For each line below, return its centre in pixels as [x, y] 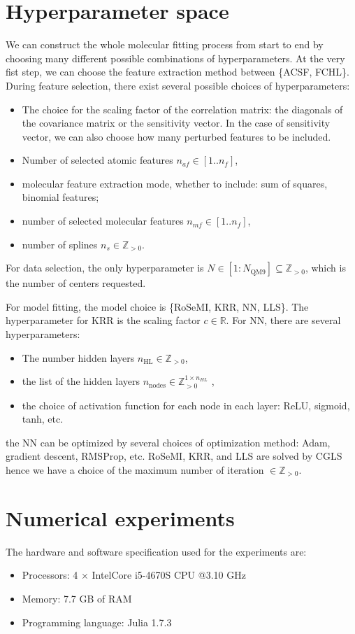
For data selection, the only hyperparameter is [105, 268]
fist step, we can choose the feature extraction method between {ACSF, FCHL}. [178, 72]
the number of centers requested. [76, 283]
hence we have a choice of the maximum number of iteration [135, 470]
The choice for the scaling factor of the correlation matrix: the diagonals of [182, 109]
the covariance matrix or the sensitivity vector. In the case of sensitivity [176, 123]
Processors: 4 [50, 575]
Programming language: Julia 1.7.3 [97, 622]
